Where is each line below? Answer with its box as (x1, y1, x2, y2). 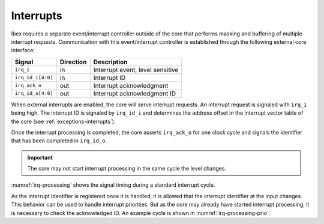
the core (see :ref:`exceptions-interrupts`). (11, 118, 116, 125)
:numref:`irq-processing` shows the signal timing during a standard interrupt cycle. (11, 181, 215, 189)
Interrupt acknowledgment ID (93, 89, 176, 97)
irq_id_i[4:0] (14, 74, 53, 81)
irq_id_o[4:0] (14, 90, 53, 97)
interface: (11, 47, 35, 54)
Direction (59, 58, 87, 66)
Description (93, 58, 128, 66)
